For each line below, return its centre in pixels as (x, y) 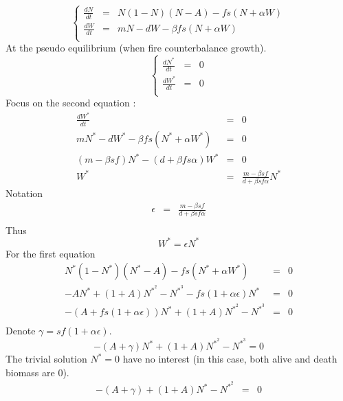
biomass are (30, 372)
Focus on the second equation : (71, 103)
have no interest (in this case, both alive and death (230, 359)
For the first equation (51, 253)
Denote (21, 331)
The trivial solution (46, 359)
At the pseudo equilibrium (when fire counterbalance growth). (136, 48)
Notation (24, 193)
